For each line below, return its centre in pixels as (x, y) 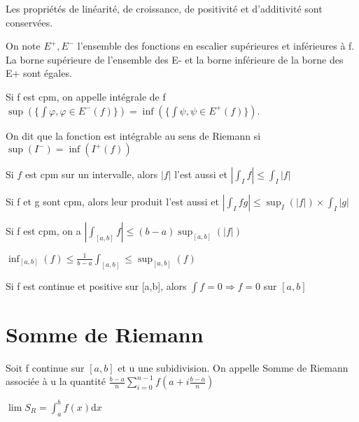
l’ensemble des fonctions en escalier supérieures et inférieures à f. (216, 46)
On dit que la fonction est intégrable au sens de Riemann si (133, 135)
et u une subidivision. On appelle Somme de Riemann (233, 367)
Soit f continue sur (45, 367)
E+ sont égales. (39, 73)
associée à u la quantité (56, 381)
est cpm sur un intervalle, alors (91, 174)
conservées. (29, 22)
